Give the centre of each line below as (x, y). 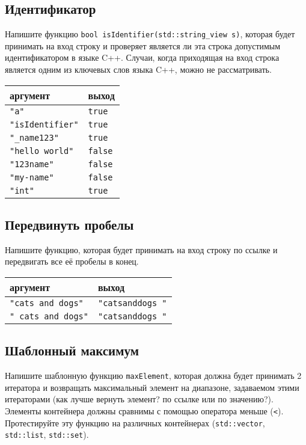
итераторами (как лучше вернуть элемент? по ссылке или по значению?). (139, 399)
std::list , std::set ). (47, 434)
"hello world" (42, 151)
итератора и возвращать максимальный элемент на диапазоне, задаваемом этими (152, 387)
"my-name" (32, 177)
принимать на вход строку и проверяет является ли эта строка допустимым (143, 45)
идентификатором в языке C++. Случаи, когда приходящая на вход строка (142, 57)
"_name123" (34, 137)
